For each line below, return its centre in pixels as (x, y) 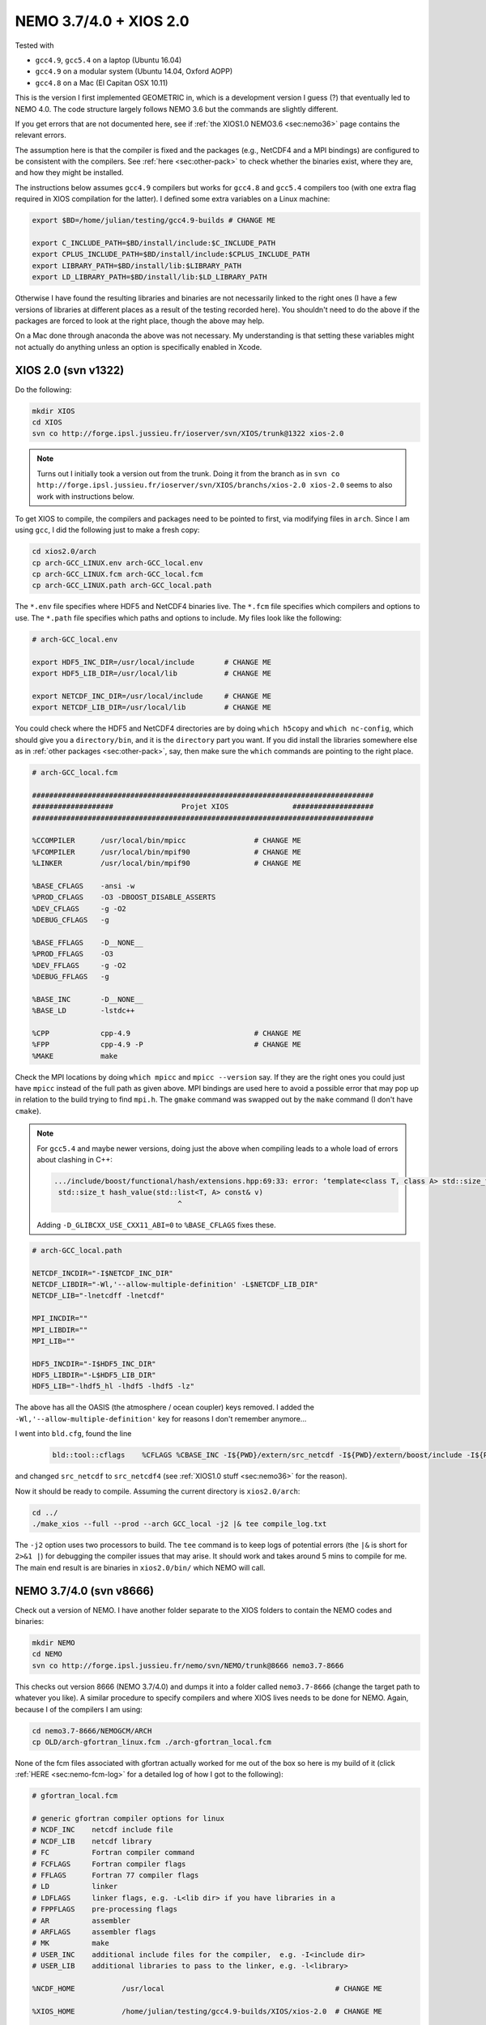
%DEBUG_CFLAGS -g (70, 920)
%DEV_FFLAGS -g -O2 (79, 965)
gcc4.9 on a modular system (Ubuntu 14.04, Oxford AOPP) (134, 71)
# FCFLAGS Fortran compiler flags (109, 1864)
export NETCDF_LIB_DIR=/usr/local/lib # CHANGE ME (151, 708)
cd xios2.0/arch (64, 552)
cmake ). (28, 1111)
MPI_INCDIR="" (60, 1319)
